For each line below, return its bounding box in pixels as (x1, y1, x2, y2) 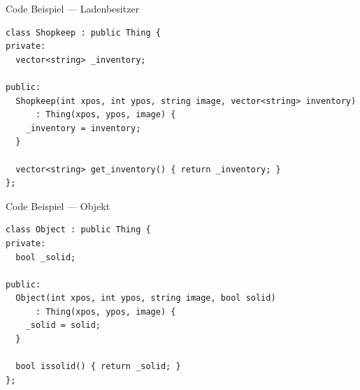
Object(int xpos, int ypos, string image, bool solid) (15, 293, 276, 303)
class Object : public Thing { (6, 225, 151, 235)
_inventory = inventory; (25, 123, 141, 133)
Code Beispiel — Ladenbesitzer (6, 1, 140, 15)
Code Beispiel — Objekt (6, 198, 110, 213)
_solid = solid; (25, 320, 101, 331)
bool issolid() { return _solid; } (15, 361, 181, 372)
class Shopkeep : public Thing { (6, 27, 161, 38)
